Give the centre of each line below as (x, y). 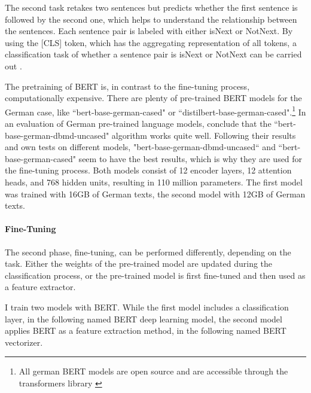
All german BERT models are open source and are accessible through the (153, 371)
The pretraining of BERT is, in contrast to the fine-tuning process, (127, 86)
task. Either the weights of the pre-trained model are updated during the (139, 263)
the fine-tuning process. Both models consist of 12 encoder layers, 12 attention (148, 170)
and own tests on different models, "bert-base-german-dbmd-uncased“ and (140, 147)
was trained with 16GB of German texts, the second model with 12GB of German (155, 194)
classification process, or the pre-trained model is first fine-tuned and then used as (155, 275)
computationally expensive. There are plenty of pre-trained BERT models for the (153, 98)
